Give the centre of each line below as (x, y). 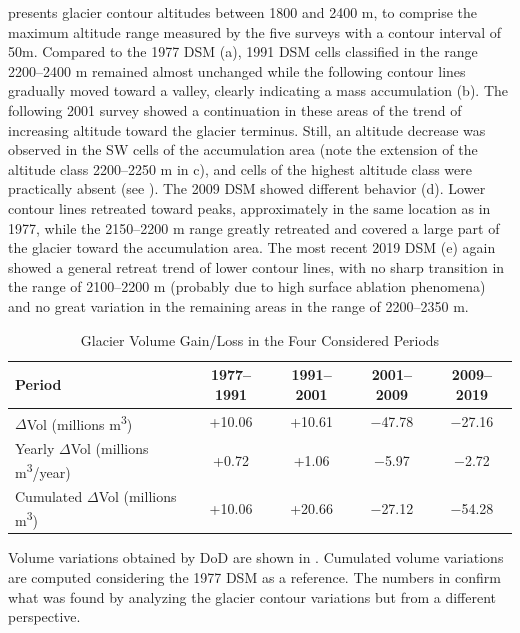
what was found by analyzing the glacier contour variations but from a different (252, 596)
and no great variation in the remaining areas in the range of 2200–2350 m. (238, 305)
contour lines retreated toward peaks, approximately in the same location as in (249, 207)
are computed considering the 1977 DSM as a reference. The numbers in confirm (254, 577)
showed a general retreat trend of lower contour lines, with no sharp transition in (256, 266)
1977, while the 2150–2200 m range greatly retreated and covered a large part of (254, 227)
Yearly (35, 448)
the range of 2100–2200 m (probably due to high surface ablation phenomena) (247, 286)
